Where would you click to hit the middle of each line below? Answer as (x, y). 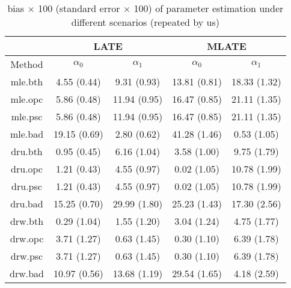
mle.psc (27, 116)
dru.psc (27, 186)
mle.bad (27, 134)
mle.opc (27, 99)
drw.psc (27, 256)
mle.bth (27, 81)
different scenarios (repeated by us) (145, 22)
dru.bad (27, 204)
